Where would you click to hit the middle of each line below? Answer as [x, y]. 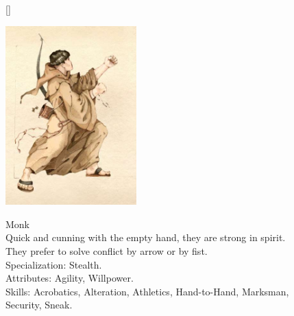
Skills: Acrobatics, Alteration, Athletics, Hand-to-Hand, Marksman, [147, 291]
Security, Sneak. [39, 305]
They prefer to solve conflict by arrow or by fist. [107, 250]
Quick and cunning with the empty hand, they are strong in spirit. [146, 237]
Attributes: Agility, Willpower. [70, 278]
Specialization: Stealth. [54, 264]
